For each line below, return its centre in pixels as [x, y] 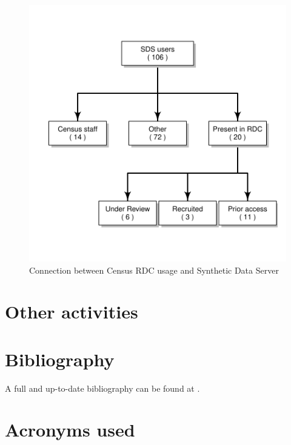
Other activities [72, 311]
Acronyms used [70, 430]
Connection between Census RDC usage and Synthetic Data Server [154, 270]
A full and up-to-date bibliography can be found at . [102, 388]
